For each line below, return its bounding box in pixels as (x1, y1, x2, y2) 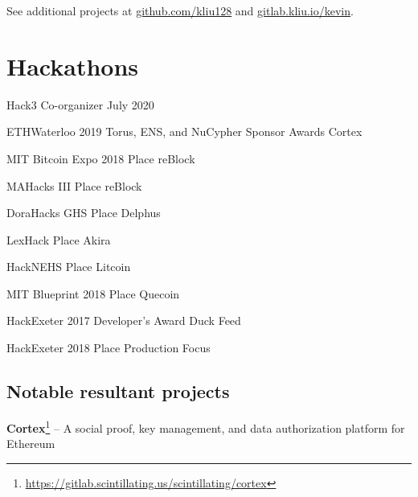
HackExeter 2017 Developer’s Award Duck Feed (6, 312, 241, 329)
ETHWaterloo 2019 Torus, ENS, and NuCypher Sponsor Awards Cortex (6, 123, 363, 140)
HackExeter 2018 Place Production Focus (6, 339, 211, 356)
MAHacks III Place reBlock (6, 177, 142, 194)
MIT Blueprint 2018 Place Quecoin (6, 285, 180, 302)
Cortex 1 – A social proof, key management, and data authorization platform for (6, 417, 405, 436)
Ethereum (6, 435, 55, 452)
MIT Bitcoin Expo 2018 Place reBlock (6, 150, 195, 166)
